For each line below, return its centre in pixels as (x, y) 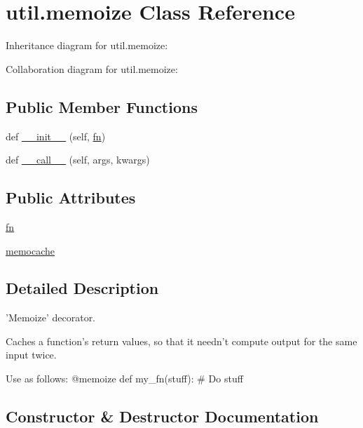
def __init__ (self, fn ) (56, 136)
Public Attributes (71, 198)
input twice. (31, 355)
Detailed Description (82, 288)
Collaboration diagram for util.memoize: (92, 68)
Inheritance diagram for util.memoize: (87, 45)
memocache (30, 250)
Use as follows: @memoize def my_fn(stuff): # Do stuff (124, 379)
